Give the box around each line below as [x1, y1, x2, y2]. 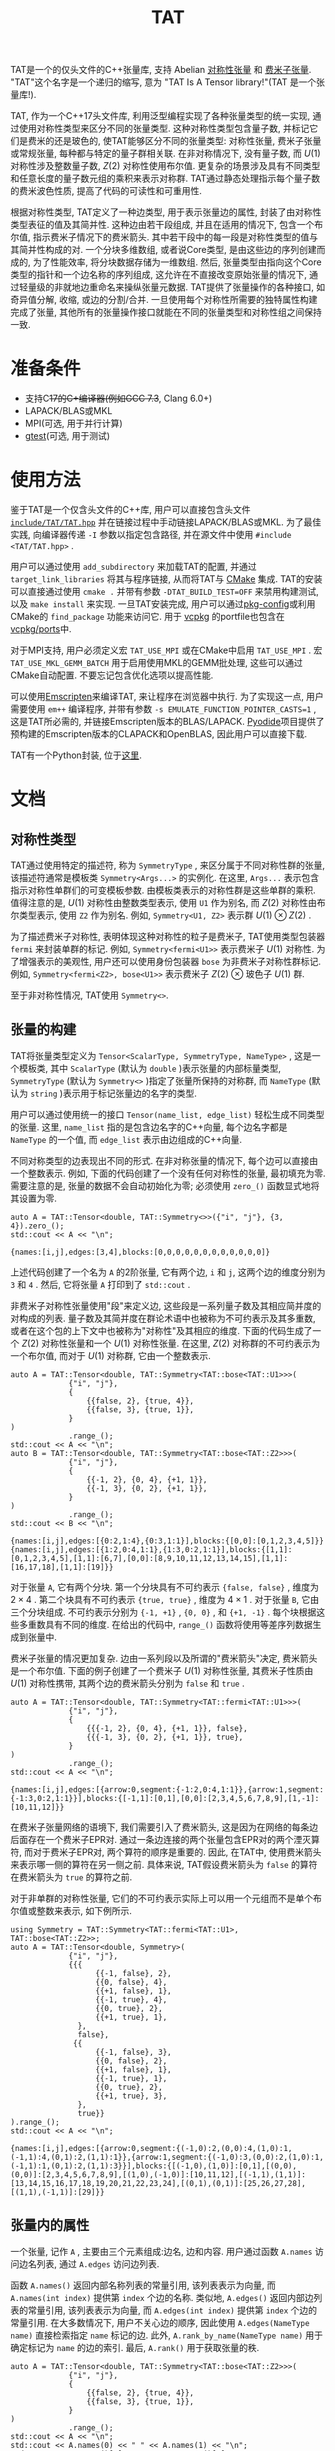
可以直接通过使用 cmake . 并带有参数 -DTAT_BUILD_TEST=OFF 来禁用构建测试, [10, 586, 320, 598]
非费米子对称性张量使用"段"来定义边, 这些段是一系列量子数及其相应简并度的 [10, 1299, 322, 1311]
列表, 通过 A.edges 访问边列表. [36, 2257, 160, 2270]
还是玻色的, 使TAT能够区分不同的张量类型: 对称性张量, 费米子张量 [53, 135, 322, 147]
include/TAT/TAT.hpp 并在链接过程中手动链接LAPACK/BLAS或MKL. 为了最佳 [10, 516, 322, 528]
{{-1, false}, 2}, [95, 1968, 172, 1978]
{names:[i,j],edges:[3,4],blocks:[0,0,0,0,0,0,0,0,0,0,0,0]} [10, 1247, 271, 1257]
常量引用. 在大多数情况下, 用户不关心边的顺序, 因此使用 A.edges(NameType [10, 2316, 310, 2328]
